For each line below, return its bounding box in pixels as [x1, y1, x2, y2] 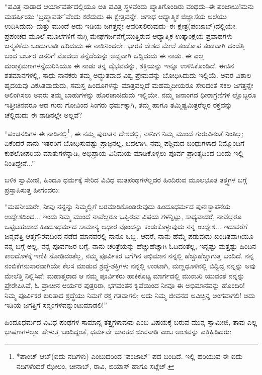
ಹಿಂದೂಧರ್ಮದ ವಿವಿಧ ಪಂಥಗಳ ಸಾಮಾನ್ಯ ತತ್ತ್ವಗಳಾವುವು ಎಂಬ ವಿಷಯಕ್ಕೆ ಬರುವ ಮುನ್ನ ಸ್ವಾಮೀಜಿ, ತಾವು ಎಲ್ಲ [5, 316, 257, 327]
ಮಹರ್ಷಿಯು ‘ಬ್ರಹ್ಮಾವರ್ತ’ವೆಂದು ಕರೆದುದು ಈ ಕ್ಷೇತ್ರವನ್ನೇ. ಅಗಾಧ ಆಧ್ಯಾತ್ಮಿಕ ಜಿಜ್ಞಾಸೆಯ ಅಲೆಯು [5, 11, 227, 21]
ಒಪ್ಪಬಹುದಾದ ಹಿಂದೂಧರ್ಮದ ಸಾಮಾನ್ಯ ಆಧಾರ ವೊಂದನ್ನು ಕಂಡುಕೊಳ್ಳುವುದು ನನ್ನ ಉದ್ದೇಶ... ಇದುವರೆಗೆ [5, 221, 248, 231]
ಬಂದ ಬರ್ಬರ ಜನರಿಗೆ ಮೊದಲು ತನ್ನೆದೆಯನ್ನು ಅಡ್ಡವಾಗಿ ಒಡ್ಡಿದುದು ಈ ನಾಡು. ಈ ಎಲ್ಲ [5, 50, 204, 60]
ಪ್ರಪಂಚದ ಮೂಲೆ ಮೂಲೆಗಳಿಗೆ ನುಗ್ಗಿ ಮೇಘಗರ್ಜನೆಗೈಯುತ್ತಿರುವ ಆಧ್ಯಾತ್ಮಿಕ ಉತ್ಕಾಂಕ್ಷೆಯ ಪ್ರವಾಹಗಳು [5, 30, 233, 41]
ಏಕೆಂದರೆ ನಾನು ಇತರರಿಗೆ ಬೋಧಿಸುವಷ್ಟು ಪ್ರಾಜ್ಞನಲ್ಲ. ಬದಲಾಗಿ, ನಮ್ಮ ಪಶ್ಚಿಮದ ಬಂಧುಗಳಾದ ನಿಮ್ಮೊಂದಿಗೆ [5, 138, 245, 148]
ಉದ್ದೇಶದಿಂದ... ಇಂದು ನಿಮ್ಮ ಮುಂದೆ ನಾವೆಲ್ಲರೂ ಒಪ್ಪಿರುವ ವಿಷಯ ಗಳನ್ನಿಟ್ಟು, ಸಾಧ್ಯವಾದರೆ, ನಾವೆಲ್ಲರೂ [5, 211, 242, 221]
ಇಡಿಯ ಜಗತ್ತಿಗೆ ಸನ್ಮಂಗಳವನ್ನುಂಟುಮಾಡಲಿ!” [5, 300, 107, 310]
